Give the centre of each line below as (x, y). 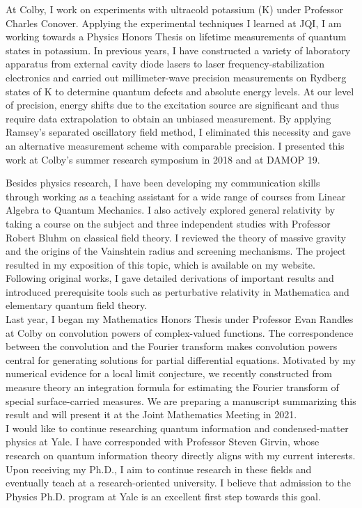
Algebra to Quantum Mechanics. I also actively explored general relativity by (171, 210)
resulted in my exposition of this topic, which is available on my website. (160, 264)
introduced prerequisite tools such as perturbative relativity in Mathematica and (178, 291)
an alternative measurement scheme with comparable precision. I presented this (175, 145)
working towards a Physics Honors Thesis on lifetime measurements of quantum (176, 37)
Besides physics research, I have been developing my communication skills (163, 183)
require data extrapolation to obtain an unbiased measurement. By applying (168, 118)
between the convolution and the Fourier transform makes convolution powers (172, 346)
